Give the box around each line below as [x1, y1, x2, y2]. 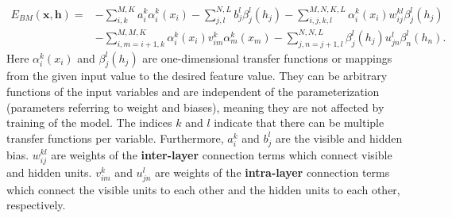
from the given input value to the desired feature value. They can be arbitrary [6, 67, 388, 84]
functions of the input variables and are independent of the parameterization [6, 83, 380, 100]
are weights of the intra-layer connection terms [155, 163, 390, 180]
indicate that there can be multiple [214, 114, 384, 131]
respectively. [6, 197, 66, 213]
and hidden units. [6, 163, 92, 180]
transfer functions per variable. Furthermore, [6, 129, 224, 146]
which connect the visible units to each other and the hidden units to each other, [6, 181, 400, 197]
